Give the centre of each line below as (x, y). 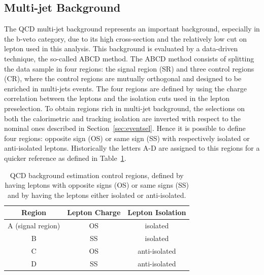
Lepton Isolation (157, 212)
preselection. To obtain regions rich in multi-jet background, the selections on (125, 108)
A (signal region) (34, 226)
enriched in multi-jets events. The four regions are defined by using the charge (126, 88)
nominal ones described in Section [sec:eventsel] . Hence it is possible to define (125, 128)
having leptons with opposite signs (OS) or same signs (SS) (97, 185)
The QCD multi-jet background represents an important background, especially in (132, 29)
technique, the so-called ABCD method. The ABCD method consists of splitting (129, 58)
